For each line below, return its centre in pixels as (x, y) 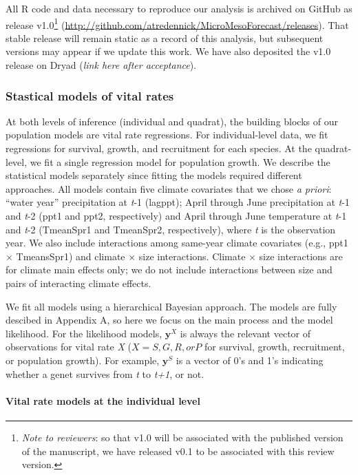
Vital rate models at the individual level (103, 400)
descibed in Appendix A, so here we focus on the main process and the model (169, 320)
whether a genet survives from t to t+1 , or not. (105, 373)
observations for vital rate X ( (69, 347)
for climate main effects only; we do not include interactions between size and (169, 270)
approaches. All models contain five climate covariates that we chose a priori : (169, 188)
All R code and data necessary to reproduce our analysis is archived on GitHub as (179, 8)
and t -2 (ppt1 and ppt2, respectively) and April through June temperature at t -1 (176, 215)
